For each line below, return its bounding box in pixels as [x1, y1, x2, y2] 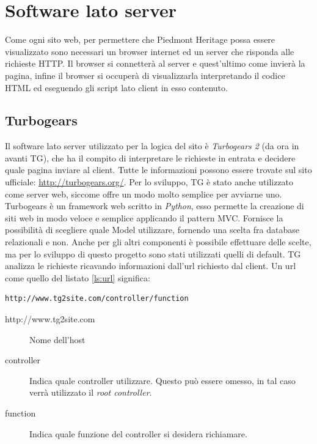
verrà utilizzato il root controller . [29, 386, 152, 399]
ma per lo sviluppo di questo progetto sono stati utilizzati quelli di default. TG [5, 247, 301, 260]
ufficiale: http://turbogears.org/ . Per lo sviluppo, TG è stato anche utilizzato [5, 176, 294, 188]
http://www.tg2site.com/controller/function [5, 294, 189, 303]
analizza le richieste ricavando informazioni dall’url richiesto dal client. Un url [5, 259, 296, 272]
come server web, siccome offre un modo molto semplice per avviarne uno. [5, 187, 282, 200]
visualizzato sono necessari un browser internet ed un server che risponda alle [5, 45, 294, 57]
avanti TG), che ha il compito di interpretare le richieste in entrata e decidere [5, 151, 296, 164]
